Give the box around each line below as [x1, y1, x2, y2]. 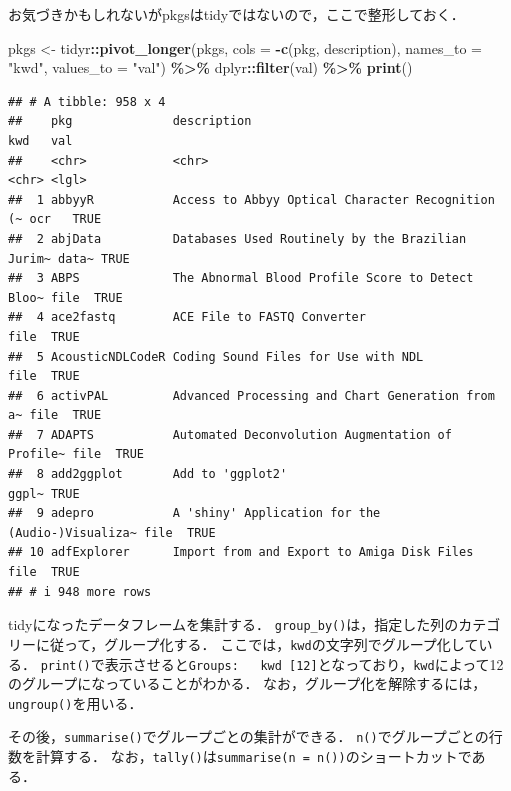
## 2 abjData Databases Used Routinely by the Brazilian [8, 231, 467, 246]
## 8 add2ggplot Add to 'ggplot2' [8, 467, 288, 482]
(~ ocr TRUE [8, 212, 102, 227]
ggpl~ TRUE [8, 486, 80, 501]
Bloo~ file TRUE [8, 290, 123, 305]
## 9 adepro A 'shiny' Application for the [8, 506, 381, 521]
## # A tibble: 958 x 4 [8, 94, 166, 109]
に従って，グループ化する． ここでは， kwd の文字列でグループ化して [35, 633, 479, 654]
